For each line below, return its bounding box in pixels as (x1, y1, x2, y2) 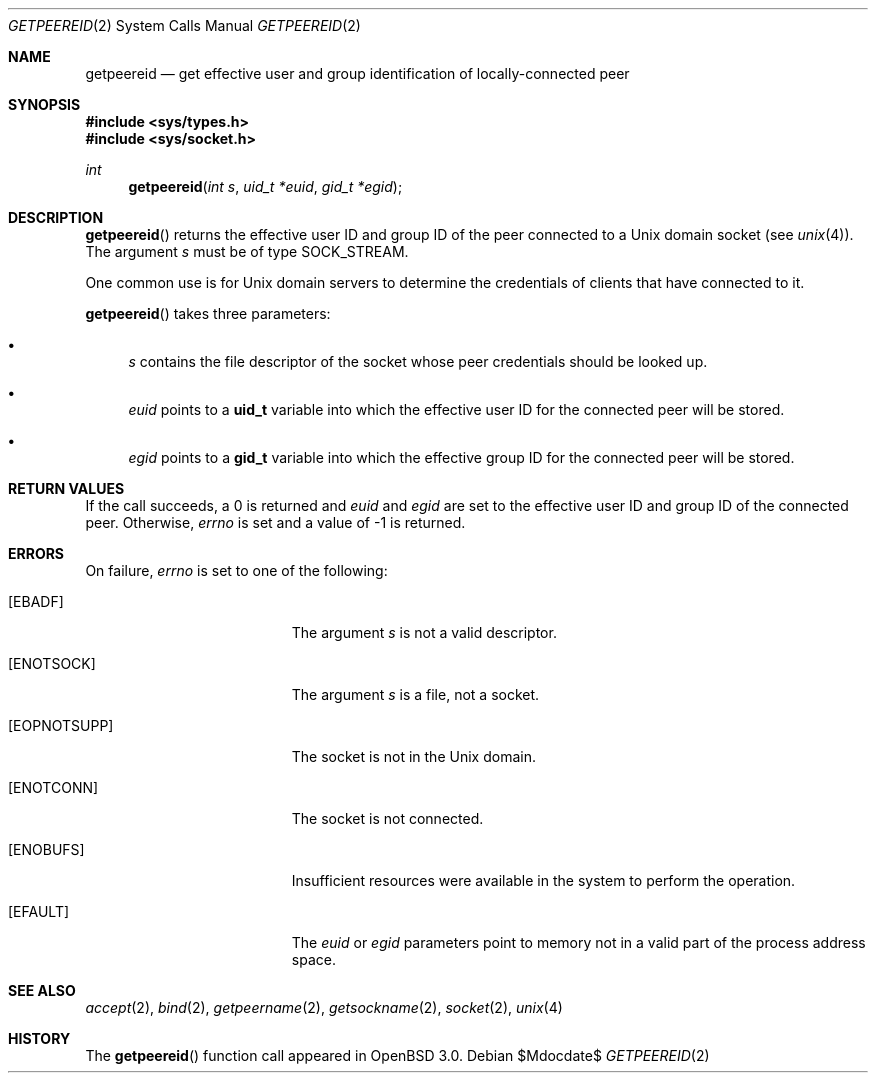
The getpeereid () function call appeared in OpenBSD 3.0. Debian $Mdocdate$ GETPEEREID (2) (85, 1047, 710, 1064)
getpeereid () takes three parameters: (85, 305, 331, 322)
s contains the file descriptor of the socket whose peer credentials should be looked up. (128, 353, 708, 370)
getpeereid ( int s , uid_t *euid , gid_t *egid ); (128, 178, 403, 195)
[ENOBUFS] (8, 841, 85, 858)
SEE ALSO (8, 982, 76, 999)
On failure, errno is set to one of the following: (85, 562, 388, 579)
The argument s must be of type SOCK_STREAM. (85, 243, 409, 260)
